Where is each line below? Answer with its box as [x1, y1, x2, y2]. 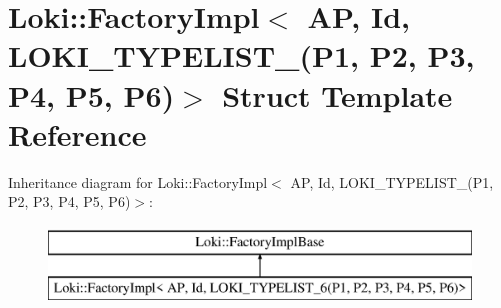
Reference [8, 113, 147, 154]
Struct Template [222, 74, 453, 115]
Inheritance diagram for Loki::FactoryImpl [8, 171, 268, 192]
